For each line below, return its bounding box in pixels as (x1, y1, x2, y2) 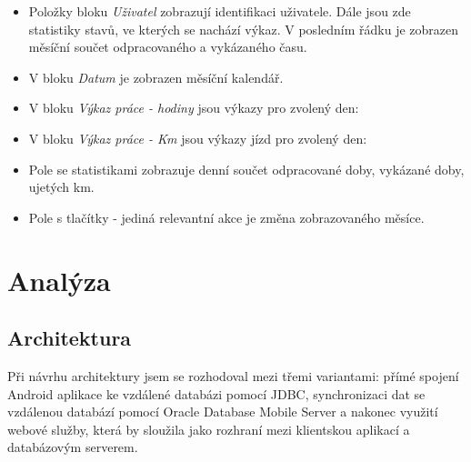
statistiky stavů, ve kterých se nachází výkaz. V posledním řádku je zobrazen (28, 19, 459, 38)
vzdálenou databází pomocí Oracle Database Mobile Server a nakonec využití (7, 402, 438, 421)
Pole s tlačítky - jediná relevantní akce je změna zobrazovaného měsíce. (28, 207, 425, 226)
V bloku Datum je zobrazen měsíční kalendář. (28, 67, 284, 86)
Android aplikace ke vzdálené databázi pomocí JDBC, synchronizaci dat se (7, 384, 426, 403)
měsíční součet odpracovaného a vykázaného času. (28, 37, 307, 56)
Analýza (7, 261, 111, 298)
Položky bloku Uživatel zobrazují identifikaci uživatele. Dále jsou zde (28, 2, 411, 20)
